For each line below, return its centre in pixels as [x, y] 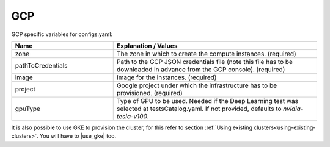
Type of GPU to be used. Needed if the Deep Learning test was [207, 101]
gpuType [28, 109]
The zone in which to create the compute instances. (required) [206, 54]
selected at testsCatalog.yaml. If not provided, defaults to [199, 109]
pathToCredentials [41, 65]
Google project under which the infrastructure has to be [197, 85]
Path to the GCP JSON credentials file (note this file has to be [205, 62]
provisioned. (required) [149, 93]
